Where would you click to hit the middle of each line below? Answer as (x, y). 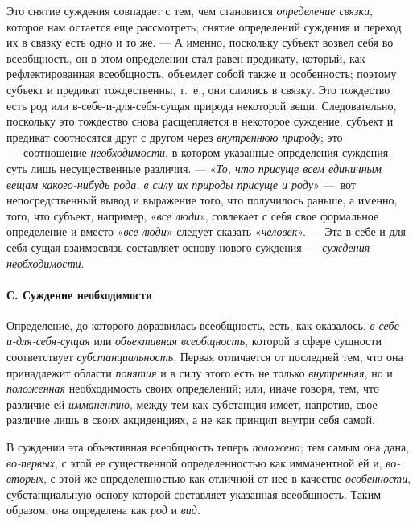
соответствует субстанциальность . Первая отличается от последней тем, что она (205, 357)
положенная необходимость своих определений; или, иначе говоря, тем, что (193, 388)
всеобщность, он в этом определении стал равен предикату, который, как (186, 58)
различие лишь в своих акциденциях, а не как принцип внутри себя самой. (191, 420)
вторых (25, 478)
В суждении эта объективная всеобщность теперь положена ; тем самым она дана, (208, 447)
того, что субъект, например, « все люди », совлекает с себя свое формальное (193, 215)
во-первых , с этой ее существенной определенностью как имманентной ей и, (194, 462)
